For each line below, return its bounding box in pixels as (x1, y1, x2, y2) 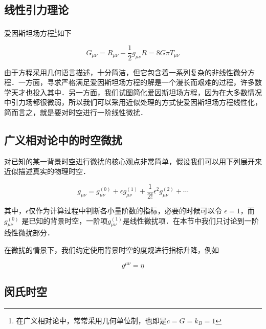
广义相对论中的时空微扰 (4, 131, 122, 147)
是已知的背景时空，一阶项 (21, 215, 108, 226)
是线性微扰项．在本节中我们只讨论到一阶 (122, 215, 259, 226)
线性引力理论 (4, 2, 69, 17)
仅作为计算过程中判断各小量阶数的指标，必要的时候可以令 (28, 205, 222, 215)
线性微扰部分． (4, 227, 54, 238)
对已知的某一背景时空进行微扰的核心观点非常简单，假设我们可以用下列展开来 (4, 156, 262, 166)
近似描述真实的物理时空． (4, 166, 90, 177)
